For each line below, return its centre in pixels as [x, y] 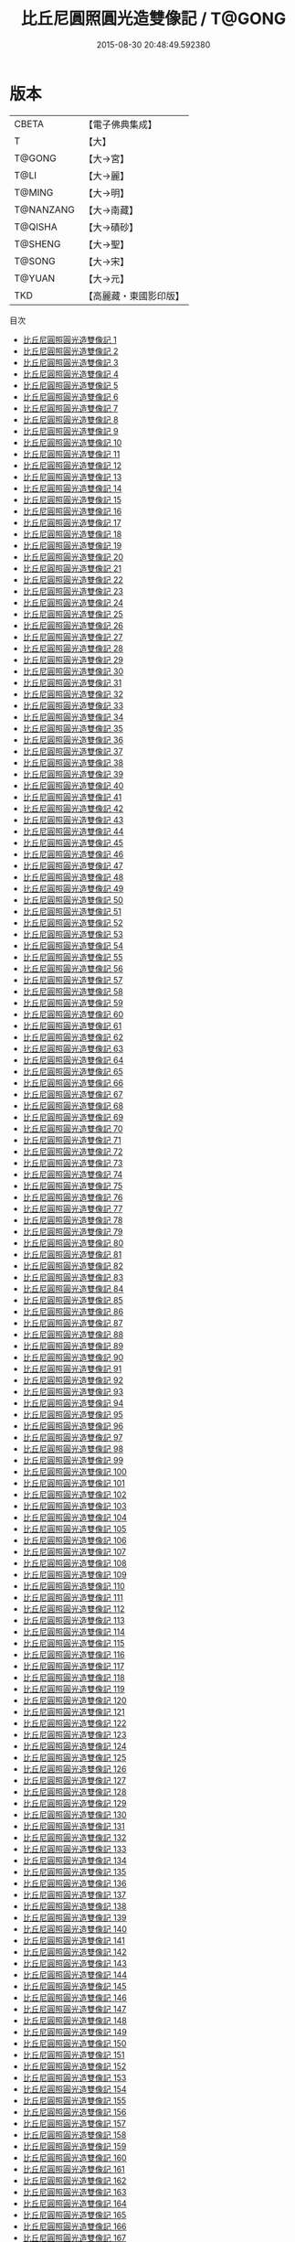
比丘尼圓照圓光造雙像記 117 [74, 1666]
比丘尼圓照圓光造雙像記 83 [73, 1277]
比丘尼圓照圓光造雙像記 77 [73, 1208]
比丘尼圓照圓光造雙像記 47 [73, 865]
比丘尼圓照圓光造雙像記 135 [74, 1872]
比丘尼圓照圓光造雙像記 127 [74, 1780]
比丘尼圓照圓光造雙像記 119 [74, 1689]
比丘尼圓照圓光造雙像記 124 [74, 1746]
